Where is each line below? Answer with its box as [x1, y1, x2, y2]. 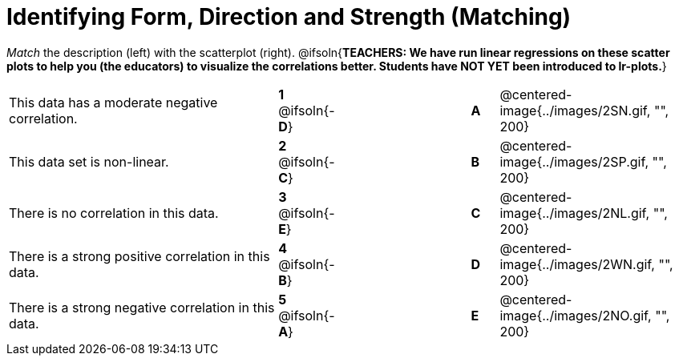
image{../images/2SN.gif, [499, 102, 651, 119]
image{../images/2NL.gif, [499, 204, 650, 221]
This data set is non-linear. [9, 153, 169, 170]
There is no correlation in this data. [9, 204, 219, 221]
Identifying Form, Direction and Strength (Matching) [6, 3, 572, 30]
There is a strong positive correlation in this [9, 247, 270, 264]
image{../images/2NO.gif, [499, 307, 652, 324]
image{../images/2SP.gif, [499, 153, 649, 170]
